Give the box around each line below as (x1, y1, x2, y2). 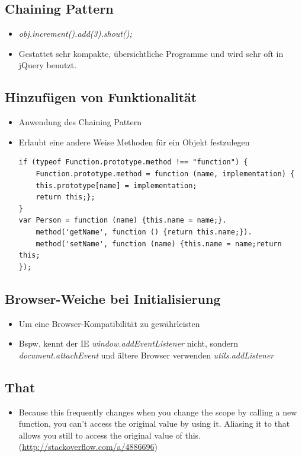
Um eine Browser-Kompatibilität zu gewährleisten (18, 317, 200, 329)
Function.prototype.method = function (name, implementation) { (36, 169, 295, 178)
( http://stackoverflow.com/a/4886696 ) (18, 440, 158, 453)
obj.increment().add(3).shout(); (18, 27, 132, 40)
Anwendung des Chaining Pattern (18, 116, 142, 128)
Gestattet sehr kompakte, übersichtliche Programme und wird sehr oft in (18, 47, 284, 59)
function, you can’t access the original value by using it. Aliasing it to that (18, 417, 290, 430)
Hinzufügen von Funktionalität (5, 88, 197, 106)
